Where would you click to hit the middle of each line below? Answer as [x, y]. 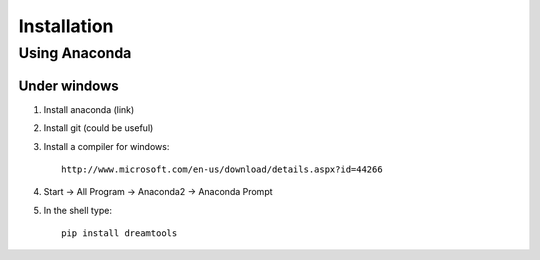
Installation [66, 26]
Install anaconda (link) [89, 109]
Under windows [68, 85]
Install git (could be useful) [98, 128]
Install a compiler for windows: [106, 146]
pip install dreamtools [119, 233]
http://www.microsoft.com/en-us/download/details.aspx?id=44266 [222, 169]
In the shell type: [77, 210]
